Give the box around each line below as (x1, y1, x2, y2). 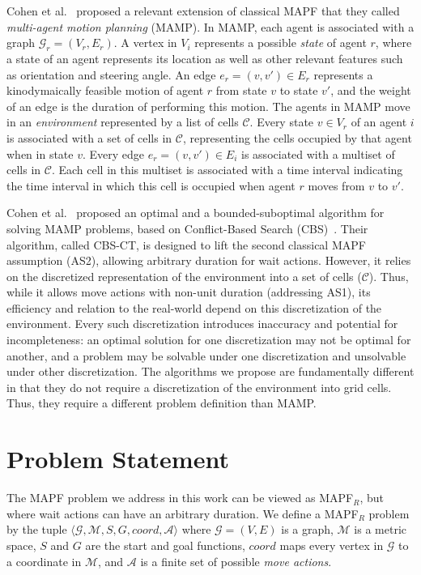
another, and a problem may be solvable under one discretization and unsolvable (6, 347, 406, 364)
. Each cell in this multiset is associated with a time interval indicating (51, 161, 403, 178)
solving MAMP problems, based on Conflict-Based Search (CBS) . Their (6, 219, 368, 236)
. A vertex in (113, 34, 177, 51)
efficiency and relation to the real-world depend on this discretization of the (6, 299, 382, 316)
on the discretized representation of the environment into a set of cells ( (6, 267, 362, 284)
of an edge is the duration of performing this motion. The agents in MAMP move (6, 97, 410, 114)
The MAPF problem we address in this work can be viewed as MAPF (6, 489, 354, 506)
